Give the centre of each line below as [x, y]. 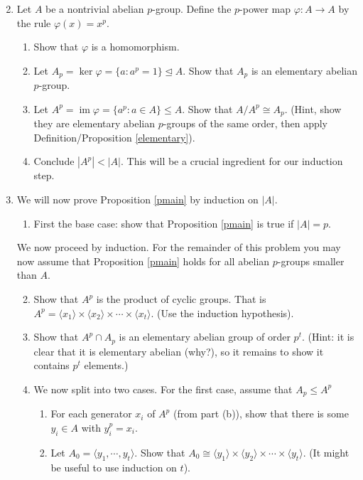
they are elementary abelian [94, 123]
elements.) [106, 365]
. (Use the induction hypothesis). [222, 313]
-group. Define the [192, 9]
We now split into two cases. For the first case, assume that [163, 389]
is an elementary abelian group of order [205, 337]
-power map [265, 9]
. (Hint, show [313, 108]
